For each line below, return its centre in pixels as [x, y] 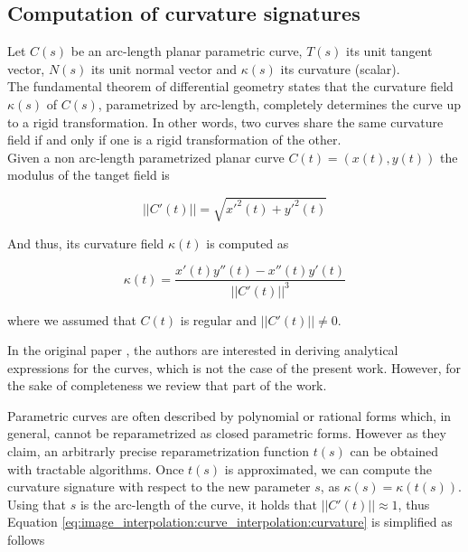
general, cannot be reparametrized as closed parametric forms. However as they [227, 433]
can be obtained [394, 451]
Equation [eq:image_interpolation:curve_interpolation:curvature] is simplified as [230, 522]
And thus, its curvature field [86, 243]
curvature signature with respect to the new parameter [159, 487]
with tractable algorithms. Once [96, 468]
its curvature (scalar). [340, 68]
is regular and [218, 319]
